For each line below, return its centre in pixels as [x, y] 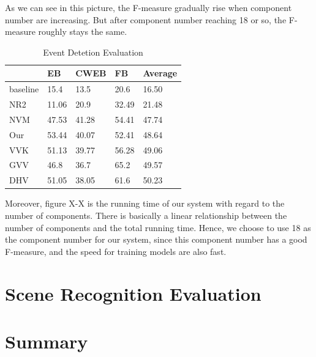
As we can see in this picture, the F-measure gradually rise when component [149, 7]
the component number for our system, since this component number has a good [156, 239]
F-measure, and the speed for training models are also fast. [116, 251]
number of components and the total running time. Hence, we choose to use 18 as [158, 227]
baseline [24, 89]
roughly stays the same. [83, 31]
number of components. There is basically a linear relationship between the [146, 215]
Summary [47, 341]
